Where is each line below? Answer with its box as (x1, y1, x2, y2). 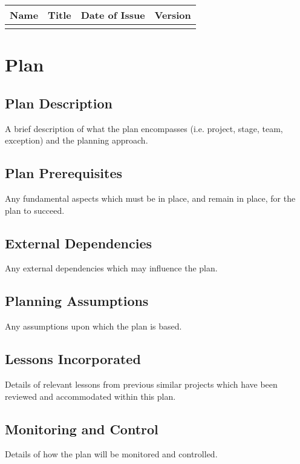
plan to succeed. (5, 204, 65, 216)
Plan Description (5, 93, 112, 112)
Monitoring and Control (5, 419, 158, 438)
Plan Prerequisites (5, 164, 123, 182)
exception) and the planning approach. (5, 134, 148, 147)
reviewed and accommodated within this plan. (5, 389, 176, 402)
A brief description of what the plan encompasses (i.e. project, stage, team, (5, 122, 283, 134)
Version (154, 8, 191, 22)
